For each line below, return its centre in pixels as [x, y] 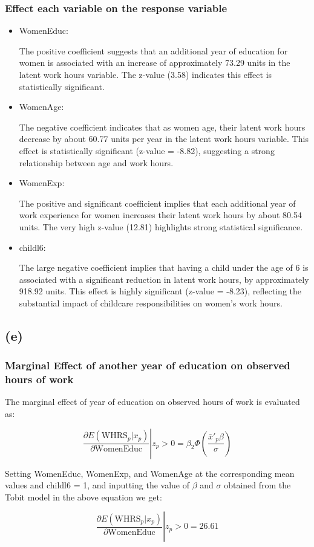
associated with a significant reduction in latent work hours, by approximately [164, 279]
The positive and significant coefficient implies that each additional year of [157, 203]
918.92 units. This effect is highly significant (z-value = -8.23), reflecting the [160, 291]
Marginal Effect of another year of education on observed [148, 365]
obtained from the [257, 485]
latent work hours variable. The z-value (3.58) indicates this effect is [146, 74]
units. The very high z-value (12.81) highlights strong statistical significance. [161, 226]
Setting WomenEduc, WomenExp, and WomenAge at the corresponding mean [150, 473]
